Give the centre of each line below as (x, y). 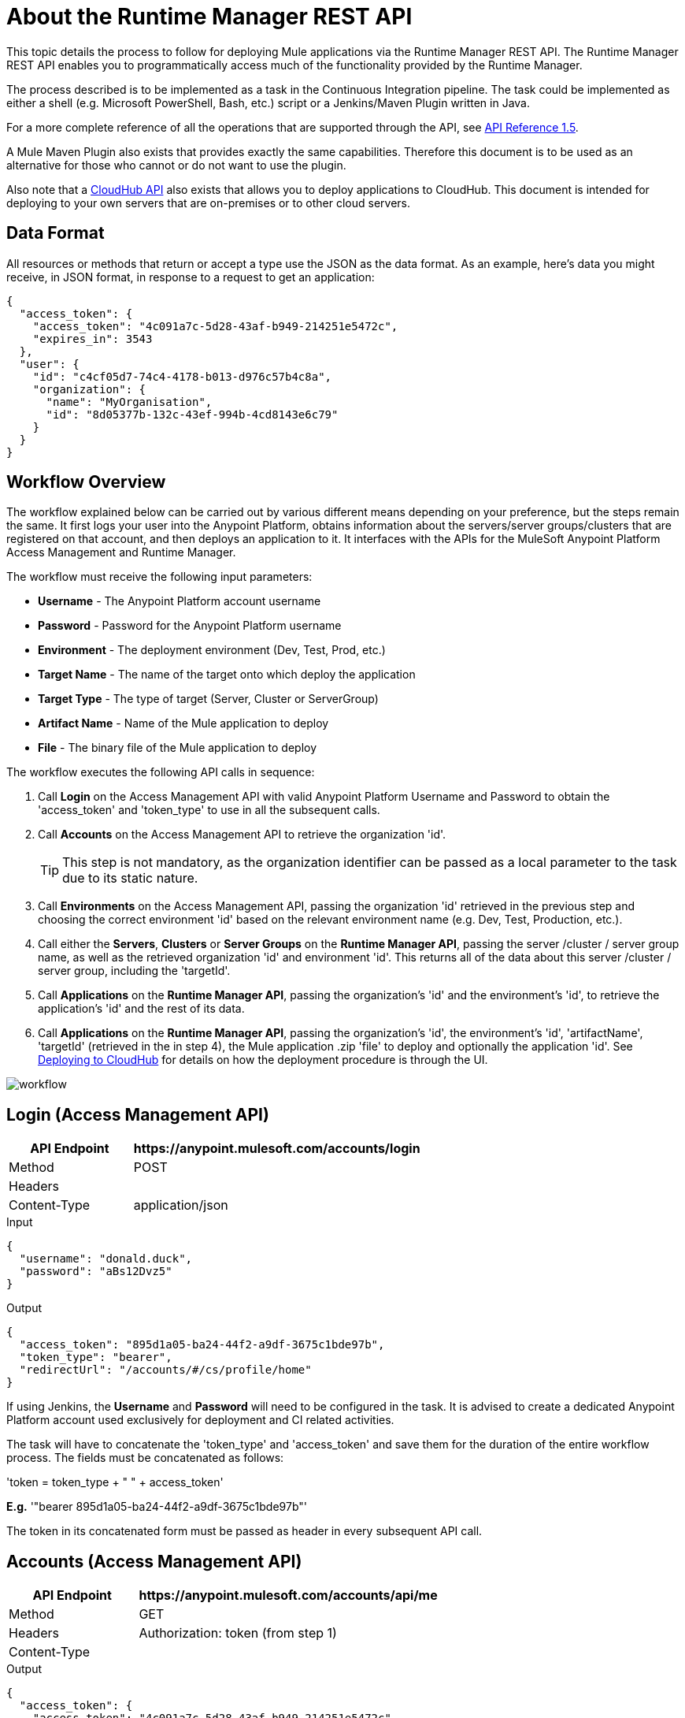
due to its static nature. (130, 878)
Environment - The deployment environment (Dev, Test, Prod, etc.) (212, 650)
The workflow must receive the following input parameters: (159, 577)
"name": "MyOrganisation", (129, 402)
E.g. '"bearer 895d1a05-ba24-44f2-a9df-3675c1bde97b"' (157, 1507)
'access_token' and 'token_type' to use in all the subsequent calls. (209, 810)
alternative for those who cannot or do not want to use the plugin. (176, 165)
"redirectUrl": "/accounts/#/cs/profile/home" (165, 1370)
